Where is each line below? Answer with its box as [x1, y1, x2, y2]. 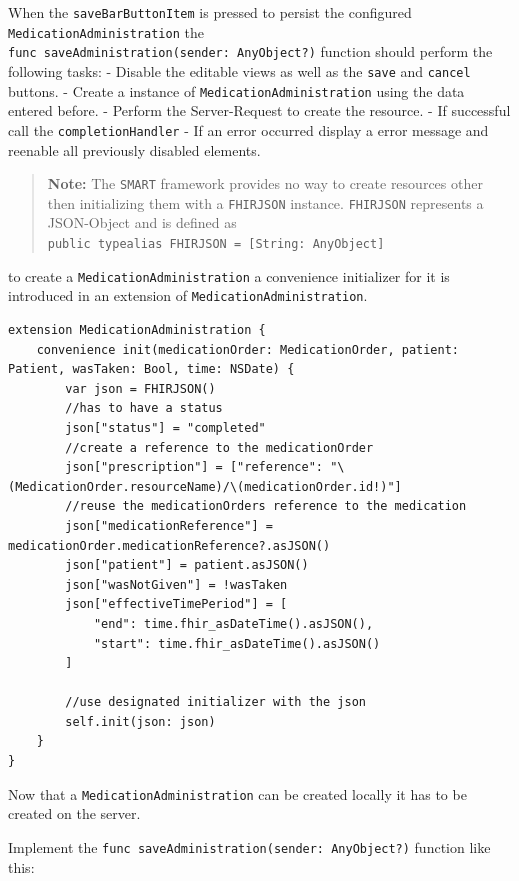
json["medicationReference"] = [65, 518, 273, 533]
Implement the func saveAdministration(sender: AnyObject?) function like [8, 836, 491, 857]
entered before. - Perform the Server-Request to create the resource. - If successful [8, 100, 511, 121]
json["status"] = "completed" [65, 420, 266, 435]
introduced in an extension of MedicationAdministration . [8, 285, 368, 306]
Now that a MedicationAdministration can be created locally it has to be [8, 783, 467, 804]
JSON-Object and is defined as [47, 212, 237, 233]
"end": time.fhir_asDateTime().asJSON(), [93, 616, 374, 631]
